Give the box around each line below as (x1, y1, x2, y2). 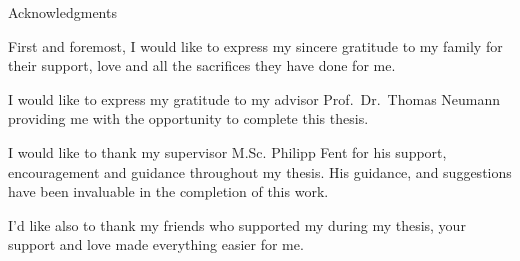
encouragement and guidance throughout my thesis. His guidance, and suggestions (8, 161, 512, 182)
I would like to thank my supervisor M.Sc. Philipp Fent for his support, (8, 141, 447, 162)
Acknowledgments (8, 2, 117, 22)
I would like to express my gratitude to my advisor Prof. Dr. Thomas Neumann (8, 88, 501, 109)
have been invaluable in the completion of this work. (8, 181, 329, 202)
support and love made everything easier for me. (8, 234, 304, 255)
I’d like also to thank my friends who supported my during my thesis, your (8, 214, 466, 235)
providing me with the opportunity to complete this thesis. (8, 108, 369, 129)
